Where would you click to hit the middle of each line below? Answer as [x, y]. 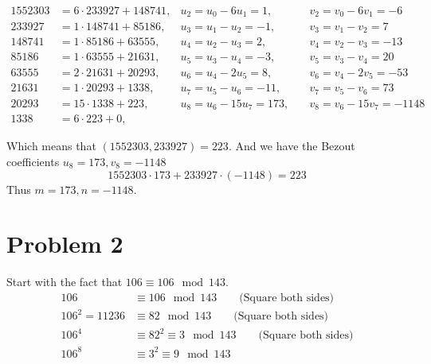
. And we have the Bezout [292, 146]
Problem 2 [65, 244]
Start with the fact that [65, 282]
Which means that [51, 146]
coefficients [33, 162]
